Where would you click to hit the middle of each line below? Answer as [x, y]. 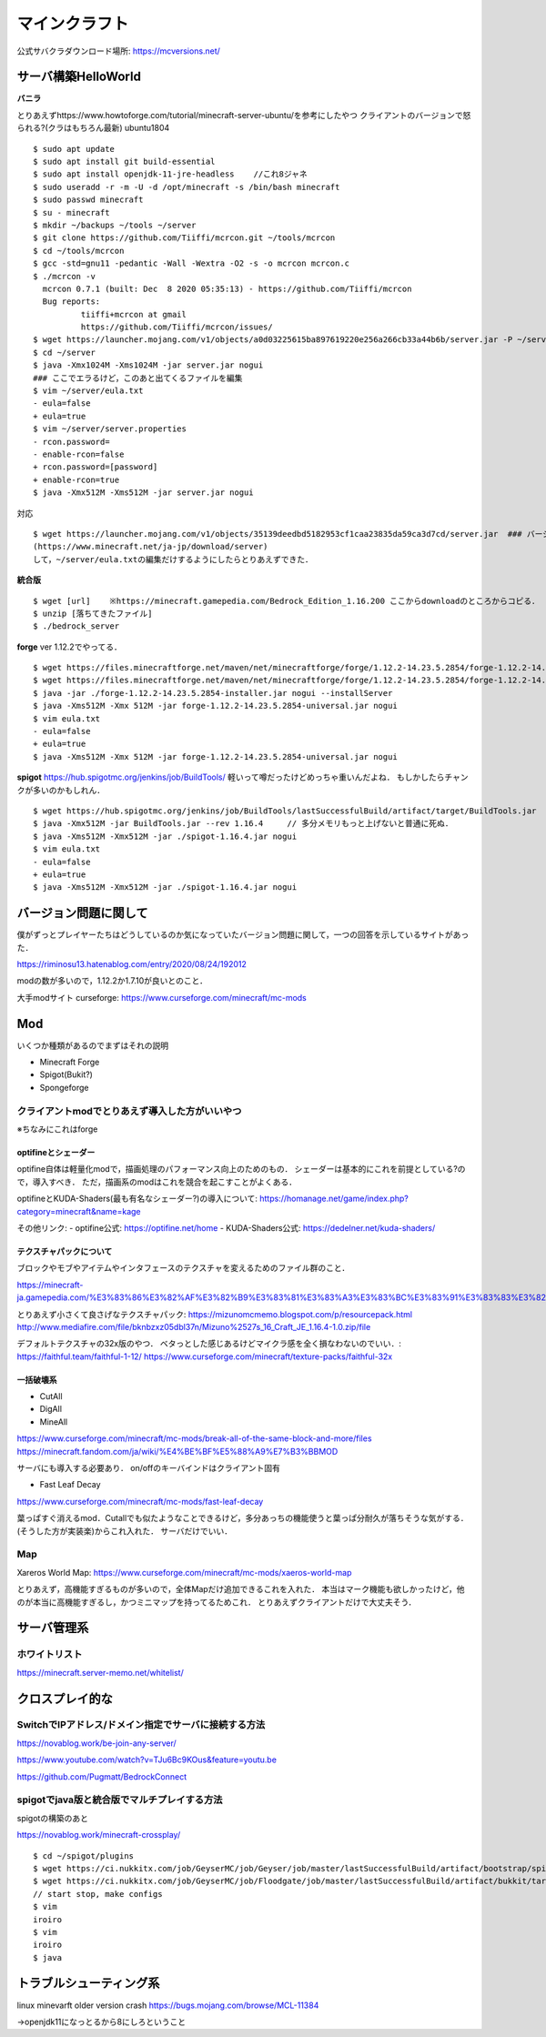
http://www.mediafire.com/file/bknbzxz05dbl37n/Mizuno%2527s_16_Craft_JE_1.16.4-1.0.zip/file [194, 1326]
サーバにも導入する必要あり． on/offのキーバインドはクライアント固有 [149, 1468]
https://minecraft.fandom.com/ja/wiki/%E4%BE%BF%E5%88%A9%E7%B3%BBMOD [177, 1451]
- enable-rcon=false [79, 454]
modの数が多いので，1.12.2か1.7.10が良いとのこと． [112, 981]
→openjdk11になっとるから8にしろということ [101, 2022]
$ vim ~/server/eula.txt [88, 391]
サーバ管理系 [53, 1628]
